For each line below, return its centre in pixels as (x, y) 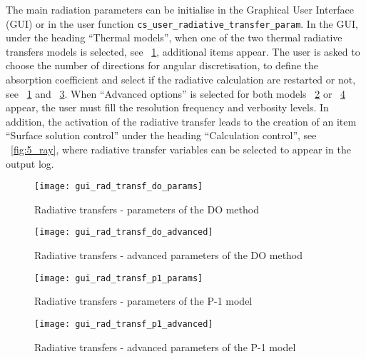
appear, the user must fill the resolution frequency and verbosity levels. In (167, 107)
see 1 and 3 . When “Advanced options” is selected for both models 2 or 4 (176, 93)
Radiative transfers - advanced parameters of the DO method (169, 255)
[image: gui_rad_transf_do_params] (119, 187)
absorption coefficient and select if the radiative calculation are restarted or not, (181, 80)
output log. (30, 163)
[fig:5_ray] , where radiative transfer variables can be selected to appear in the (181, 149)
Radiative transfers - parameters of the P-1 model (143, 301)
